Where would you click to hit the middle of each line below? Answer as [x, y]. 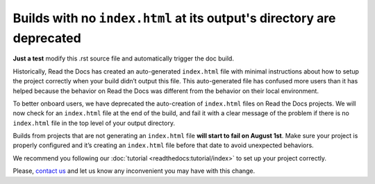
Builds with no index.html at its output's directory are [174, 18]
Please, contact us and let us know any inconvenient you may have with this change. [134, 171]
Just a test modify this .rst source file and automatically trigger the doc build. [123, 58]
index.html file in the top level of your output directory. [94, 123]
